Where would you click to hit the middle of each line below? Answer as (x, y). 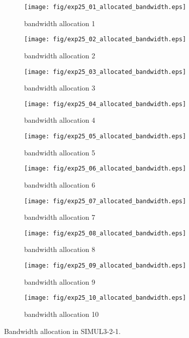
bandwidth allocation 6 (60, 184)
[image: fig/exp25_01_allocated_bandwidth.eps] (105, 7)
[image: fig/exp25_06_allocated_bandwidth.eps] (105, 169)
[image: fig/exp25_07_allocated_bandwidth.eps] (105, 201)
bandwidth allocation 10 (62, 314)
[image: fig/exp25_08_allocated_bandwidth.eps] (105, 233)
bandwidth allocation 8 (60, 249)
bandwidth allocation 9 (60, 281)
